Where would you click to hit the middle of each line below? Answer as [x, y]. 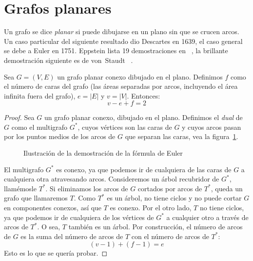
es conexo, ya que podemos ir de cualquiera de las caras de [144, 169]
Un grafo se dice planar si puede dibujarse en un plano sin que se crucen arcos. [122, 31]
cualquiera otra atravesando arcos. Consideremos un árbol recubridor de [112, 179]
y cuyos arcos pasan [212, 127]
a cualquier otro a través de [207, 217]
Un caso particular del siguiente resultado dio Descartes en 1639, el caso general [123, 41]
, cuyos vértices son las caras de [125, 127]
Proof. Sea [19, 117]
